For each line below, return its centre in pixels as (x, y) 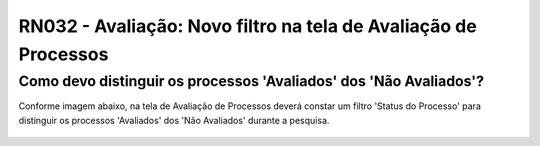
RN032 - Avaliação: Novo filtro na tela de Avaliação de (247, 26)
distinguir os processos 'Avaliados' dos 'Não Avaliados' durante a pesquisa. (174, 120)
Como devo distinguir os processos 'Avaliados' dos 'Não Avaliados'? (251, 81)
